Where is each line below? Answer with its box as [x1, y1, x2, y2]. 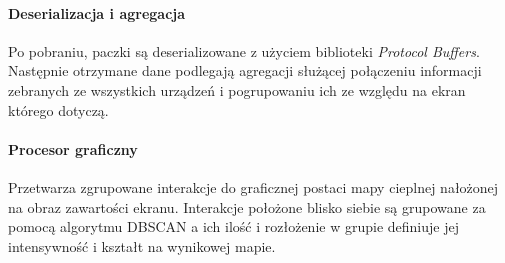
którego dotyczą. [8, 99, 109, 120]
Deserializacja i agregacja [8, 2, 186, 23]
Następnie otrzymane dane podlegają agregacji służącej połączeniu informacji [8, 60, 482, 81]
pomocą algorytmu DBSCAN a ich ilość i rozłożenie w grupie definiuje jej [8, 216, 459, 237]
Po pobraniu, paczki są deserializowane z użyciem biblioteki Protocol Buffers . [8, 40, 480, 61]
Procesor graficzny [8, 138, 138, 159]
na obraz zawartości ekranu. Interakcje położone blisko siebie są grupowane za [8, 196, 486, 217]
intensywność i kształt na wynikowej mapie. [8, 235, 276, 256]
